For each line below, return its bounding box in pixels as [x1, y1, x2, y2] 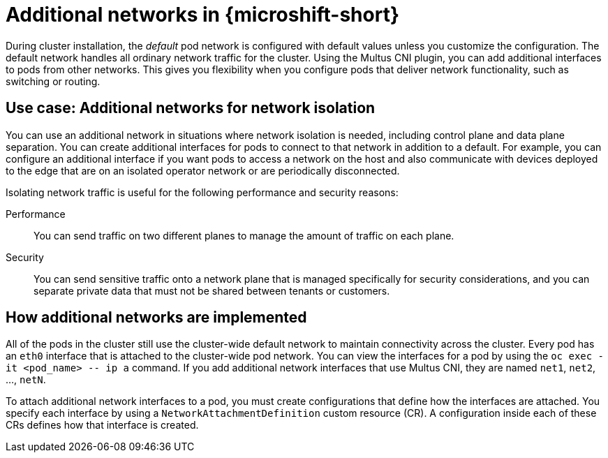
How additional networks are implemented [6, 309, 307, 327]
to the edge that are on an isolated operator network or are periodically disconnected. [6, 164, 400, 177]
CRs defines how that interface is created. [6, 419, 199, 431]
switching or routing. [6, 75, 101, 87]
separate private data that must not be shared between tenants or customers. [34, 284, 390, 297]
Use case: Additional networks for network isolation [6, 99, 376, 117]
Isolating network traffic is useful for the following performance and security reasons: [6, 186, 399, 198]
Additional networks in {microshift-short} [6, 3, 400, 27]
